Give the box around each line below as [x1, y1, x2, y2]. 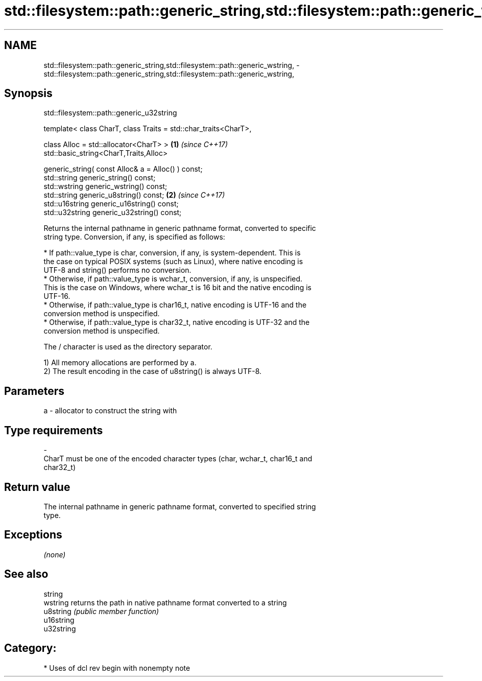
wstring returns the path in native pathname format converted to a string [43, 598, 287, 607]
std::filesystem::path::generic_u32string [43, 108, 177, 118]
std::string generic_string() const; [43, 173, 156, 182]
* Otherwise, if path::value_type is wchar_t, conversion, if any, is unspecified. [43, 274, 303, 284]
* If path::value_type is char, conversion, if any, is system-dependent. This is [43, 248, 301, 257]
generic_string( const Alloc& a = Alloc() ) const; [43, 165, 203, 174]
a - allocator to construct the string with [43, 406, 177, 415]
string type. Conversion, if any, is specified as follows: [43, 232, 225, 242]
